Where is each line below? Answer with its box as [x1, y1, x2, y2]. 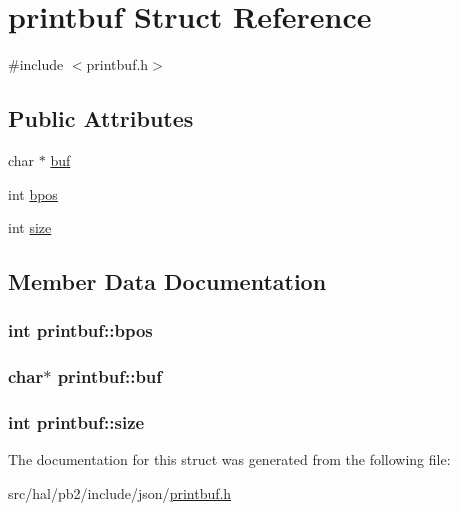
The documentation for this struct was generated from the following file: [8, 449, 451, 470]
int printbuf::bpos [8, 318, 153, 343]
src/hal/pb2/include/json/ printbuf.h [8, 482, 232, 503]
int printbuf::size [8, 410, 145, 435]
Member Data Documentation [8, 266, 327, 297]
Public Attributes [8, 103, 194, 134]
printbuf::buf [57, 364, 163, 389]
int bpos [8, 183, 58, 204]
